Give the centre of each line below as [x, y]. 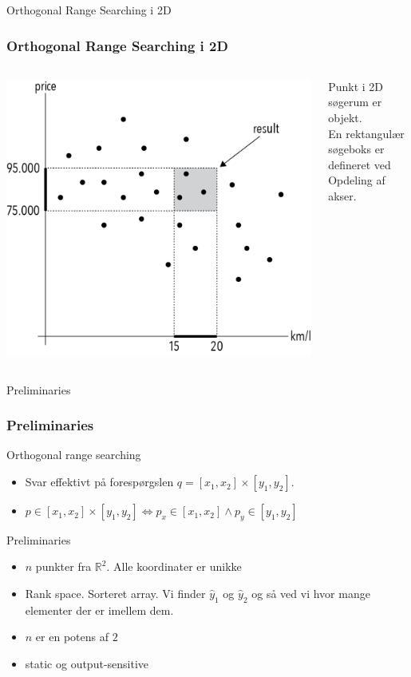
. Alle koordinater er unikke [174, 566]
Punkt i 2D [356, 86]
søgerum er [355, 102]
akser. [342, 195]
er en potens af [72, 637]
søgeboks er [356, 149]
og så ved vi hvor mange [311, 594]
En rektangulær [366, 133]
